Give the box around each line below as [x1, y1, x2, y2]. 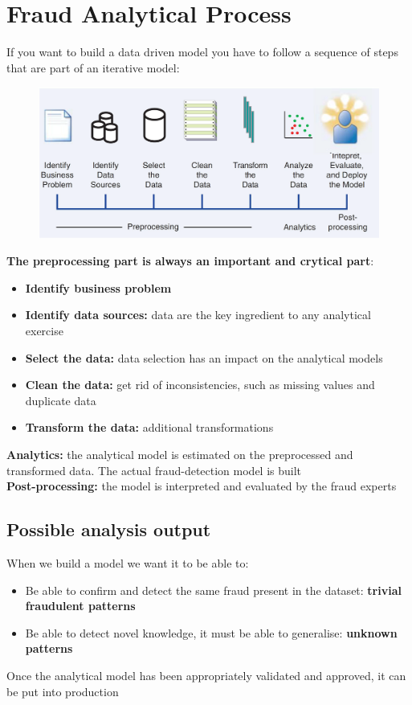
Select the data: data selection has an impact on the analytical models [25, 349, 383, 366]
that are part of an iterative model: [6, 59, 180, 76]
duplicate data [25, 391, 96, 408]
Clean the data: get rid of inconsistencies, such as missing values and [25, 376, 375, 393]
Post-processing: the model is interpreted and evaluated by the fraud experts [6, 478, 397, 494]
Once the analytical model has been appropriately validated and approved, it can [6, 667, 406, 683]
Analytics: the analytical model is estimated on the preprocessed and [6, 446, 353, 463]
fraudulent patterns [25, 597, 136, 614]
